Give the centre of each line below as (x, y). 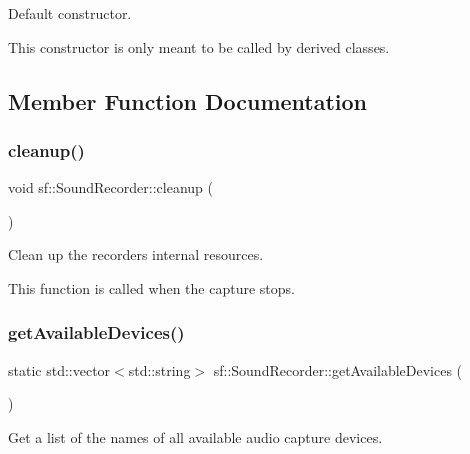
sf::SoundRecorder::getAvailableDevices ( (338, 369)
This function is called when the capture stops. (151, 287)
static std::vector (59, 369)
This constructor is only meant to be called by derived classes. (199, 46)
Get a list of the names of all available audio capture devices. (195, 436)
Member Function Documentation (188, 100)
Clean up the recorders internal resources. (136, 254)
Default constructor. (70, 13)
